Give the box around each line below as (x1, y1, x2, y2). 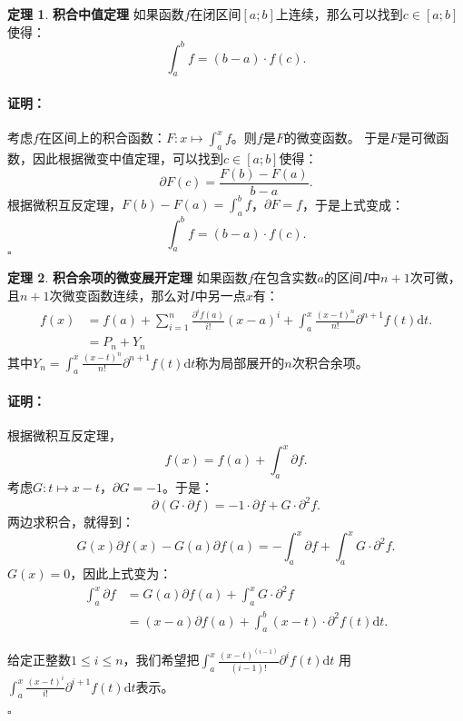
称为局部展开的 (195, 352, 285, 371)
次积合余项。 (291, 352, 369, 371)
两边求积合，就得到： (7, 512, 134, 531)
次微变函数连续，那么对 (49, 285, 190, 304)
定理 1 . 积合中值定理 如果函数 (7, 5, 184, 23)
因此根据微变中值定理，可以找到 (32, 149, 223, 168)
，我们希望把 (123, 650, 200, 669)
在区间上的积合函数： (38, 128, 166, 147)
